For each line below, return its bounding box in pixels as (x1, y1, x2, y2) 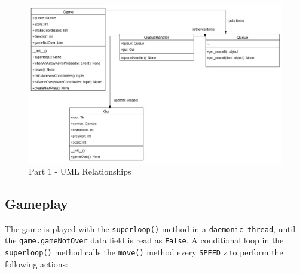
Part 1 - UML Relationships (29, 165, 131, 177)
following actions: (5, 257, 68, 270)
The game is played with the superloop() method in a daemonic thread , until (5, 222, 296, 235)
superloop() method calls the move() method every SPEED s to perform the (5, 245, 283, 258)
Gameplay (5, 194, 68, 212)
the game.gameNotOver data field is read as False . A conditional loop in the (5, 234, 284, 246)
